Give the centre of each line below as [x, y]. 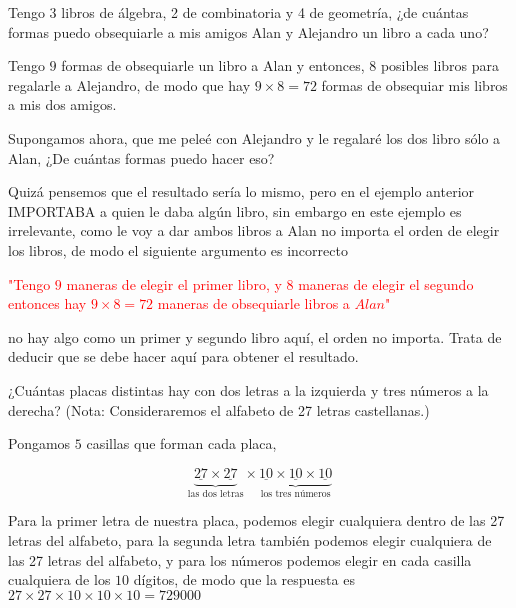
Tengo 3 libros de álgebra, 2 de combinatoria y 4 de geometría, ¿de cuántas [238, 12]
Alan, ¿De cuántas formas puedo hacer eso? [141, 157]
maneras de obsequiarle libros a [253, 303]
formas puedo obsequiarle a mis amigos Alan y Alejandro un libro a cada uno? [248, 31]
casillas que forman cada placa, [181, 443]
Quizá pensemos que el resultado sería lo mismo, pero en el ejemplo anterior [241, 191]
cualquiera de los [59, 579]
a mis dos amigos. [62, 104]
